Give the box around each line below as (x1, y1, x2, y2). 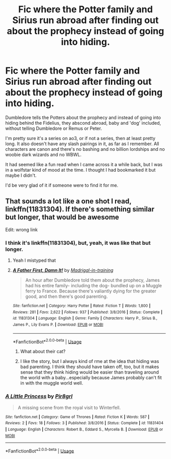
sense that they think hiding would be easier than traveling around (20, 369, 159, 375)
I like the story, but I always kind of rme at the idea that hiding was (20, 358, 159, 364)
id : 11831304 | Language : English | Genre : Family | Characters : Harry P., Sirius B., (12, 316, 158, 321)
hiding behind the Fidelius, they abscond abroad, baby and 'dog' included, (5, 120, 161, 126)
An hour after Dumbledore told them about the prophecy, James (25, 277, 160, 283)
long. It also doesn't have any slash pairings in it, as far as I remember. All (5, 141, 159, 147)
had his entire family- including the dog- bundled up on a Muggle (25, 283, 162, 289)
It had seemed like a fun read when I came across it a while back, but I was (5, 161, 163, 167)
